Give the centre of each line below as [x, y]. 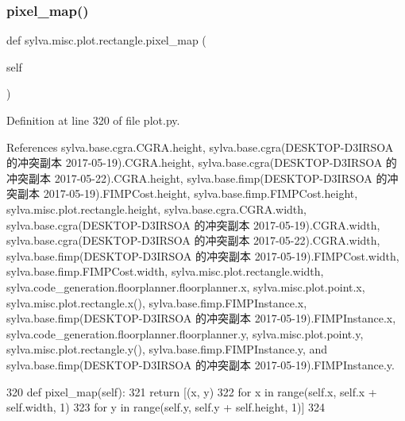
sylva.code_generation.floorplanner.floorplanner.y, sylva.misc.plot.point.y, [185, 333]
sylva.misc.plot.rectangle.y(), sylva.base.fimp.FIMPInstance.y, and [167, 349]
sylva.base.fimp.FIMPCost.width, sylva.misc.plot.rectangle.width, [165, 271]
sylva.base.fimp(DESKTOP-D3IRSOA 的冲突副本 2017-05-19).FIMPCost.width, [203, 255]
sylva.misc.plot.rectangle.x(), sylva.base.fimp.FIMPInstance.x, [157, 302]
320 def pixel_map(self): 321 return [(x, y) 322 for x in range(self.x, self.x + [192, 391]
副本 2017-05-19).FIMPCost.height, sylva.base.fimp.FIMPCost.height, [187, 193]
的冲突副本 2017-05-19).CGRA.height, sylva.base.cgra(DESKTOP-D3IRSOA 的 [202, 162]
